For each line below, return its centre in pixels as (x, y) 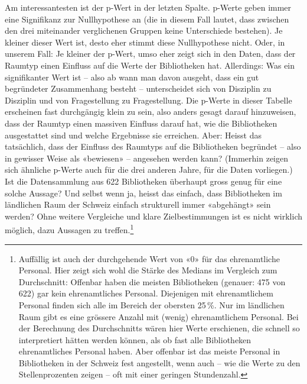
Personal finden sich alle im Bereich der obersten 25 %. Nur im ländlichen (151, 304)
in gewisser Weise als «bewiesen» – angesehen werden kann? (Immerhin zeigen (147, 158)
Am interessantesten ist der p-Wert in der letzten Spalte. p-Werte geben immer (148, 7)
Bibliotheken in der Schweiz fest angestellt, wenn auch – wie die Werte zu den (159, 362)
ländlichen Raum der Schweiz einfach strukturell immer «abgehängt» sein (138, 204)
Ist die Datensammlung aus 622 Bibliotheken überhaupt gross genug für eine (143, 181)
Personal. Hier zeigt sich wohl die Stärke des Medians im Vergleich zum (148, 270)
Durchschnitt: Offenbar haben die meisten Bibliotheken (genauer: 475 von (152, 281)
